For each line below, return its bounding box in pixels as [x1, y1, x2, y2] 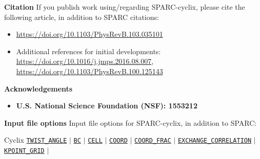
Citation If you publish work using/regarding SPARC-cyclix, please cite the [4, 2, 245, 12]
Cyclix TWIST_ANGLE [4, 134, 67, 145]
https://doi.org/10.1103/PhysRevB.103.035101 [16, 29, 163, 39]
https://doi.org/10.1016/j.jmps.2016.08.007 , [16, 56, 154, 66]
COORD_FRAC [134, 137, 171, 145]
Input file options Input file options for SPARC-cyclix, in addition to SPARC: [4, 117, 257, 128]
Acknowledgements [4, 83, 73, 94]
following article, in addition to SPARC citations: [4, 11, 159, 22]
